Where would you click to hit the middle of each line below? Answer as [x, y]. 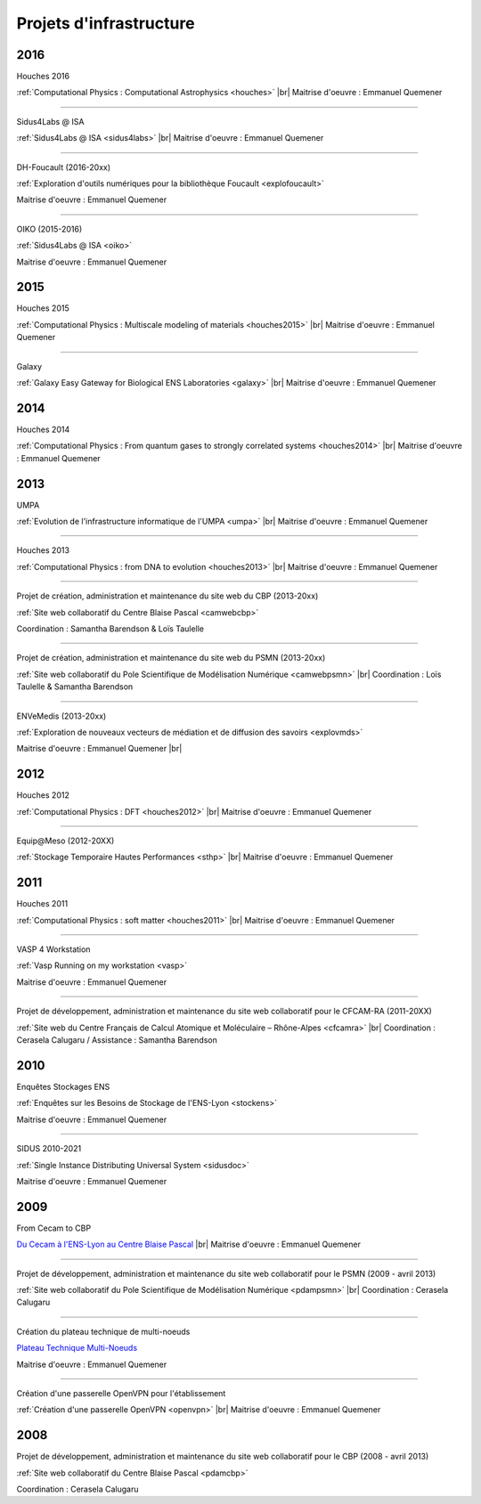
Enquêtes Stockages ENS [63, 1086]
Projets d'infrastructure [106, 23]
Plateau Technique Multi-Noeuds [77, 1348]
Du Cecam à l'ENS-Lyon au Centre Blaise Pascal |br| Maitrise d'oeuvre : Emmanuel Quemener [188, 1244]
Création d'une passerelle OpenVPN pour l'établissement [121, 1393]
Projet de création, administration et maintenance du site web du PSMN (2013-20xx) [171, 658]
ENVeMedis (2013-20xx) [61, 716]
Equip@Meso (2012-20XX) [65, 841]
